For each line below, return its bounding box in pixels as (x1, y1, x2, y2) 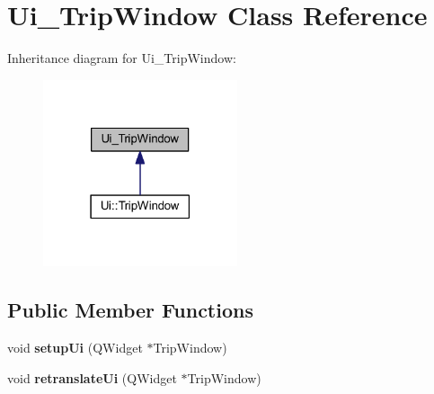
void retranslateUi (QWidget (7, 368, 177, 387)
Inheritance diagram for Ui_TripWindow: (7, 49, 236, 67)
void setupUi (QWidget (7, 338, 143, 357)
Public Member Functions (7, 296, 253, 324)
